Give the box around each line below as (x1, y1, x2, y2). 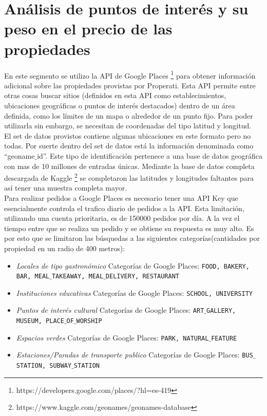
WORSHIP (76, 317, 102, 325)
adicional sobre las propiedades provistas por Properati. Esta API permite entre (4, 80, 256, 90)
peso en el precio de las (4, 18, 173, 39)
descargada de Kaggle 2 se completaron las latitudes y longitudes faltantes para (4, 171, 254, 183)
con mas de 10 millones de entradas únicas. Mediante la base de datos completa (4, 160, 255, 171)
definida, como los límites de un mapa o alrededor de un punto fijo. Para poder (4, 110, 253, 121)
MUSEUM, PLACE (16, 317, 64, 325)
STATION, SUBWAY (16, 362, 72, 370)
